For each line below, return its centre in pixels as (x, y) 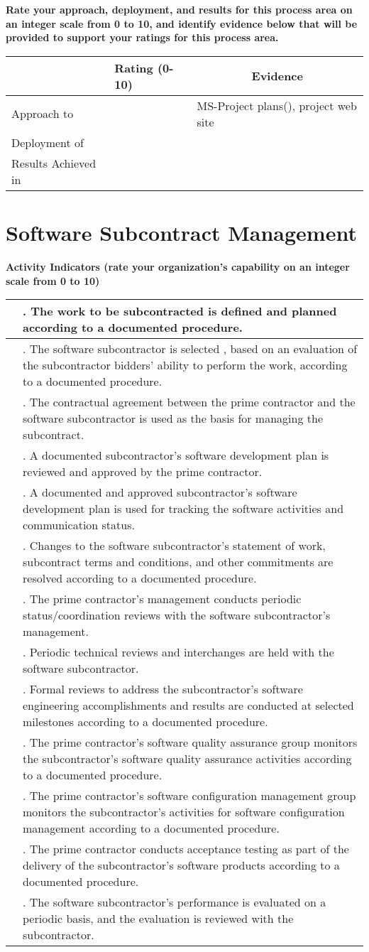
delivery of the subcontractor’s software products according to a (181, 865)
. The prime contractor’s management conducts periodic (162, 599)
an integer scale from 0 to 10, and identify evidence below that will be (182, 23)
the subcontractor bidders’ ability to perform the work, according (185, 365)
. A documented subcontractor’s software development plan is (176, 455)
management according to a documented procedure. (151, 828)
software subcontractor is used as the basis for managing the (173, 418)
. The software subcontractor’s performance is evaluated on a (175, 902)
